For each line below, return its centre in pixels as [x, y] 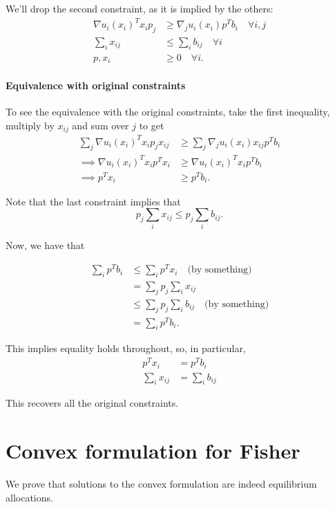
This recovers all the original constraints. [92, 403]
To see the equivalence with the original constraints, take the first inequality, [168, 112]
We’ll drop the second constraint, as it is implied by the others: [140, 8]
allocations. [29, 497]
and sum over [100, 125]
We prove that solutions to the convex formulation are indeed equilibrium [161, 484]
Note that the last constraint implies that [93, 201]
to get [152, 125]
